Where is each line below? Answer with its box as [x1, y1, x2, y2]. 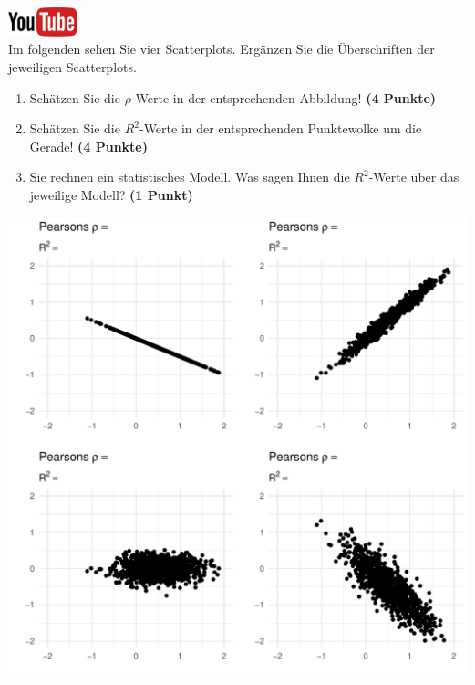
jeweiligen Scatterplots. [8, 58, 137, 76]
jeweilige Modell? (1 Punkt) [29, 184, 193, 204]
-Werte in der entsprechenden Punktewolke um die [139, 119, 422, 138]
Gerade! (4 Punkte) [29, 136, 149, 155]
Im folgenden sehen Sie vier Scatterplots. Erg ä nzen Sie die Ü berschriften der [8, 39, 435, 58]
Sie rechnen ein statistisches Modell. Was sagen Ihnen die [29, 167, 350, 186]
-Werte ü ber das [368, 167, 460, 186]
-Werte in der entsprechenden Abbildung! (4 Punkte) [130, 88, 437, 107]
